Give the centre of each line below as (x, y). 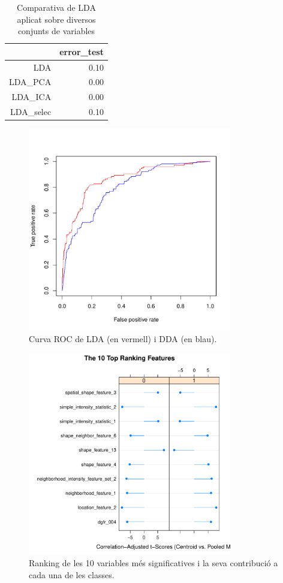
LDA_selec (31, 112)
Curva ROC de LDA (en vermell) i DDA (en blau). (123, 338)
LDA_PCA (30, 82)
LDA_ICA (31, 97)
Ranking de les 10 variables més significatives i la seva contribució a (153, 563)
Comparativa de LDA (56, 7)
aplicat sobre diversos (56, 19)
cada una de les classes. (72, 574)
